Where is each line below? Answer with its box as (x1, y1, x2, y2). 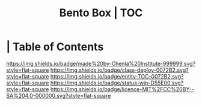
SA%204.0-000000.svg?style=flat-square (6, 92, 111, 99)
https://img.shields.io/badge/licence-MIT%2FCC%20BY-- (50, 85, 194, 93)
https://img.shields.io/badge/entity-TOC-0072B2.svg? (50, 72, 184, 80)
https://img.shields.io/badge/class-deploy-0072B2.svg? (50, 66, 189, 74)
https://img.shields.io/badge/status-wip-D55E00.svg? (50, 79, 184, 86)
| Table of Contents (6, 40, 104, 54)
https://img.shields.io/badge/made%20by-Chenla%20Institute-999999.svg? (6, 60, 196, 67)
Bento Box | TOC (59, 6, 143, 20)
